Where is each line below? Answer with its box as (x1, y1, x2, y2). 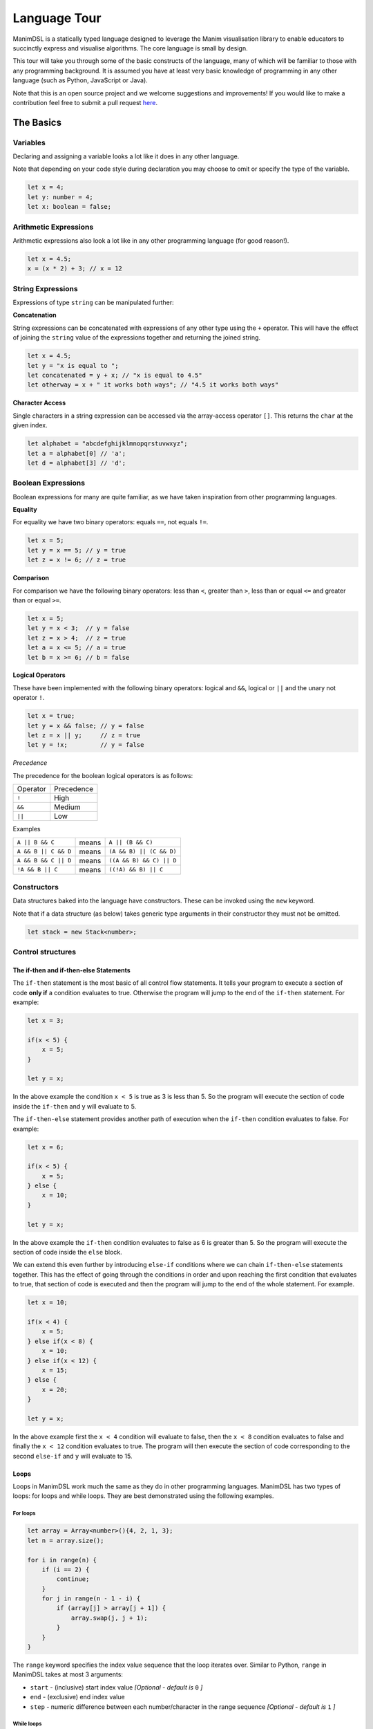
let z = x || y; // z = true (27, 732, 141, 739)
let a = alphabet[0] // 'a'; (27, 450, 126, 457)
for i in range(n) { (27, 1556, 97, 1564)
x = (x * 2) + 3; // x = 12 (27, 265, 122, 272)
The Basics (12, 116, 62, 128)
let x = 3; (27, 1017, 64, 1025)
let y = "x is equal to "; (27, 362, 119, 369)
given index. (12, 421, 48, 429)
